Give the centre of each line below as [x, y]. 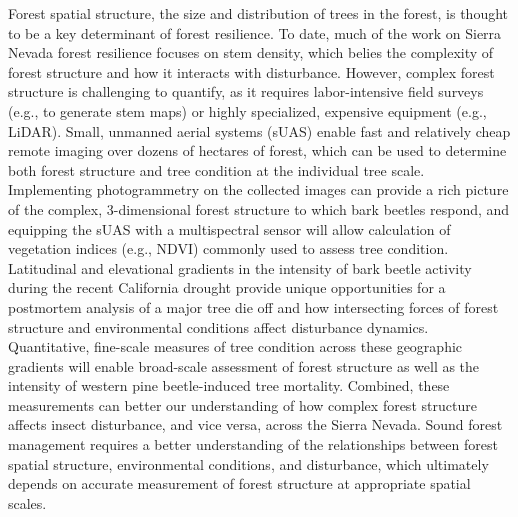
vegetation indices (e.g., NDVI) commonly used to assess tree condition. [228, 248]
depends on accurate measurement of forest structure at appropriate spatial [239, 483]
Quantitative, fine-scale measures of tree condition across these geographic [235, 346]
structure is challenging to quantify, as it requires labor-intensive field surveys [246, 91]
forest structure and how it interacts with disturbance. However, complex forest [251, 71]
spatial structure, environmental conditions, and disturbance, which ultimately [248, 463]
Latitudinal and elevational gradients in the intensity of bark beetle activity [240, 267]
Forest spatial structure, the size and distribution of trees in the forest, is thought [258, 13]
